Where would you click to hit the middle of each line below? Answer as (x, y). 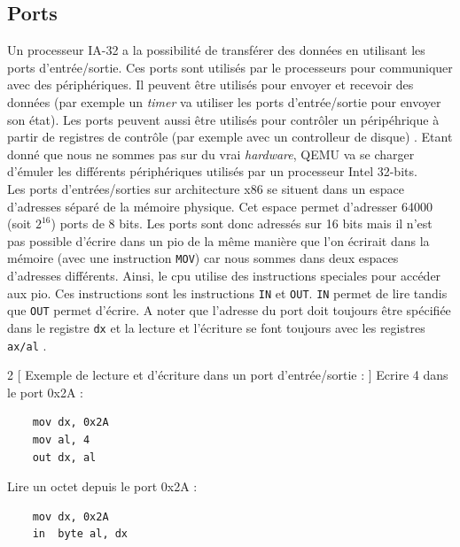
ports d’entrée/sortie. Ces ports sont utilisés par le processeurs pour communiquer (230, 67)
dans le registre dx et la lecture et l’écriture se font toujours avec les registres (216, 327)
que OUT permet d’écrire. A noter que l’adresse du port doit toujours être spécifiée (229, 310)
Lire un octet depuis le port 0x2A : (102, 486)
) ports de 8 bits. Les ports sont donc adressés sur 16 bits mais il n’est (242, 223)
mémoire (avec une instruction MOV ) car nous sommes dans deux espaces (203, 258)
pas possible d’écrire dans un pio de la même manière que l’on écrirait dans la (218, 240)
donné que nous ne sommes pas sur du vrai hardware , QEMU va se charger (211, 154)
